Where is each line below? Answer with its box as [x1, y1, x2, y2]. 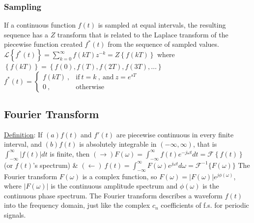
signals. [4, 209, 26, 220]
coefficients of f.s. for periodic [161, 200, 249, 210]
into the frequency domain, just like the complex [4, 200, 150, 210]
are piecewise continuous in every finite [116, 129, 234, 139]
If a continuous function [4, 20, 76, 30]
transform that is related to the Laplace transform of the [57, 29, 228, 39]
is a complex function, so [82, 171, 157, 181]
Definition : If [4, 129, 43, 139]
